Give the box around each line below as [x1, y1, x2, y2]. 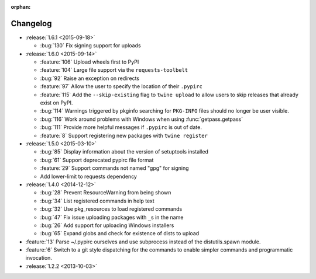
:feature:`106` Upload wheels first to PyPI [40, 58, 139, 65]
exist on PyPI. [40, 99, 73, 106]
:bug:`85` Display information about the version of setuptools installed [40, 148, 209, 155]
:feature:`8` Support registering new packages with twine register [40, 132, 208, 139]
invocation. [25, 254, 53, 261]
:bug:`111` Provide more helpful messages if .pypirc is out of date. [40, 124, 202, 131]
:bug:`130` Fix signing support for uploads [40, 42, 141, 49]
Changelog [11, 18, 52, 29]
